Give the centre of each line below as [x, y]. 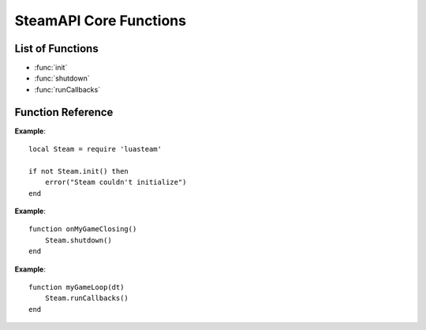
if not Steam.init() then [79, 171]
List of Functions [56, 49]
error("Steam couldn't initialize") [116, 182]
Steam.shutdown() [78, 240]
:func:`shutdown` [62, 78]
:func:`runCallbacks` [67, 89]
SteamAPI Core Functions [101, 21]
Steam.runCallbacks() [87, 298]
